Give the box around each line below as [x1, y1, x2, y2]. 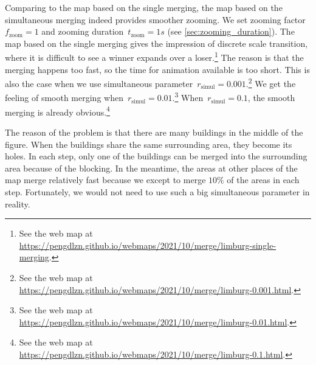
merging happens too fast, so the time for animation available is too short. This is [5, 63, 310, 75]
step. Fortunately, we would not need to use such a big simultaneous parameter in [5, 185, 310, 198]
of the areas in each [227, 173, 300, 186]
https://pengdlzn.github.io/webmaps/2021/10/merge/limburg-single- [19, 238, 276, 251]
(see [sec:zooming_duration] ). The [167, 25, 295, 38]
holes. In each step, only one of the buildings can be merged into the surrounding [5, 150, 307, 162]
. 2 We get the [246, 75, 296, 89]
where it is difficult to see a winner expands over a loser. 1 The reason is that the [5, 49, 304, 64]
